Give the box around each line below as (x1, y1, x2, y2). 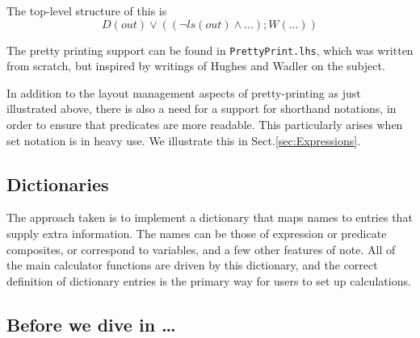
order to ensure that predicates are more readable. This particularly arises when (6, 116, 403, 133)
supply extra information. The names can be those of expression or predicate (6, 225, 387, 242)
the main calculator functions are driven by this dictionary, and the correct (6, 257, 378, 273)
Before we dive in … (6, 311, 176, 336)
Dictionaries (6, 171, 109, 196)
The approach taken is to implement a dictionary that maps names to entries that (6, 209, 413, 226)
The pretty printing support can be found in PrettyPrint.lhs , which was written (6, 41, 414, 58)
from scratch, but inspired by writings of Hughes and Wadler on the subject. (6, 57, 385, 74)
